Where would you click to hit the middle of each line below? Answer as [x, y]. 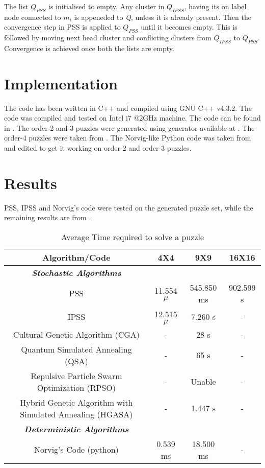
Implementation [61, 83]
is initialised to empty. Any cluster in [107, 6]
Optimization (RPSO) [76, 387]
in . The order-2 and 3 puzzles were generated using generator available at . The [129, 127]
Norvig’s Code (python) [76, 450]
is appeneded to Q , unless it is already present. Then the [163, 17]
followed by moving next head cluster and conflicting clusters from [108, 38]
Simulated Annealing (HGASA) [76, 414]
